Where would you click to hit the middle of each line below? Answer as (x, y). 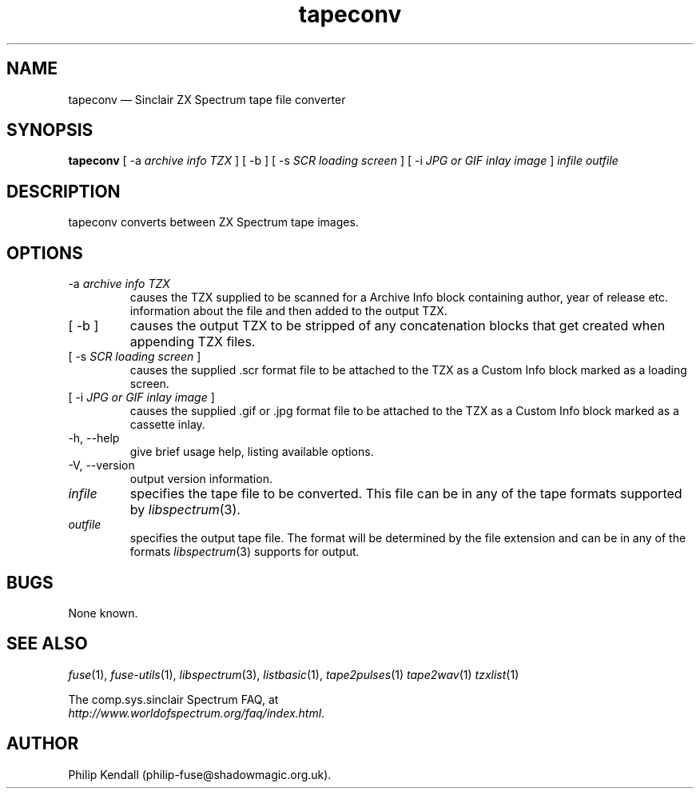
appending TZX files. (193, 342)
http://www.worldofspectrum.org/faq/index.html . (197, 713)
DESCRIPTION (64, 191)
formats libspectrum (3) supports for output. (245, 552)
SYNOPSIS (50, 130)
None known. (103, 613)
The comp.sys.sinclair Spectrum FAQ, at (173, 699)
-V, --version (101, 465)
